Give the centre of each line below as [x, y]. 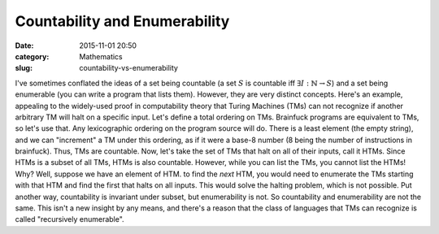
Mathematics [101, 56]
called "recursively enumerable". [70, 219]
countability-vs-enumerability [129, 68]
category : [32, 56]
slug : [24, 68]
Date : [24, 45]
